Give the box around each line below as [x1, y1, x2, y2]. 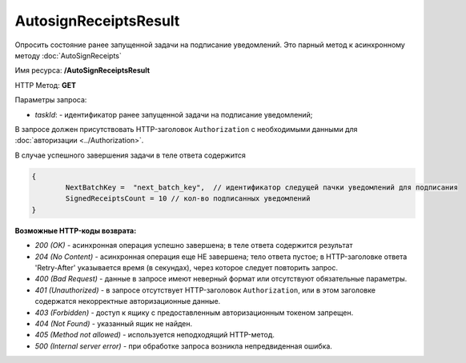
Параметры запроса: [14, 95, 87, 105]
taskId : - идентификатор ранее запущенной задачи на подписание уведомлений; [34, 110, 313, 119]
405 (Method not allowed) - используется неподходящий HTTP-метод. [34, 330, 275, 340]
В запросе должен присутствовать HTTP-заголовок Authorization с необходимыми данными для [14, 124, 358, 134]
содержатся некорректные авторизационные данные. [34, 297, 221, 306]
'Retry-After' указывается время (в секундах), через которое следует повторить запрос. [34, 262, 339, 272]
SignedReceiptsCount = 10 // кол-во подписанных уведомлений [65, 194, 311, 203]
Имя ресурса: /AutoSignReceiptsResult [14, 66, 151, 75]
